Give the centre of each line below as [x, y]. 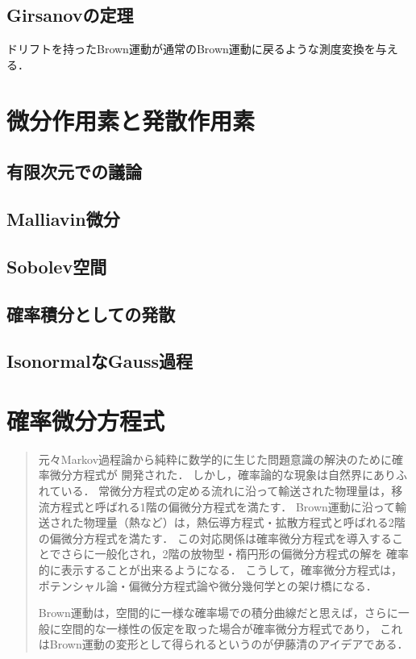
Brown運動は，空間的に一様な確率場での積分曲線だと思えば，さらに [218, 613]
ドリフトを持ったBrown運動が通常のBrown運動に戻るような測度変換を [191, 49]
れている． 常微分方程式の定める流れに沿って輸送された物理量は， [215, 490]
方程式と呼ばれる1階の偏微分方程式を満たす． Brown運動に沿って [223, 506]
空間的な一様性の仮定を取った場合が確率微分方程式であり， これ [232, 628]
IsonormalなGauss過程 [100, 361]
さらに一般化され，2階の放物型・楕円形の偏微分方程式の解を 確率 [235, 554]
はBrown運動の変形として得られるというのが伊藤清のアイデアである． [223, 644]
